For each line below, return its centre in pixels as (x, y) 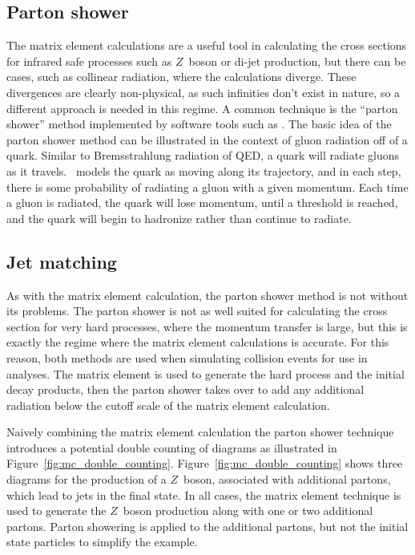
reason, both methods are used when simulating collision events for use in (187, 357)
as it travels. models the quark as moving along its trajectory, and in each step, (204, 170)
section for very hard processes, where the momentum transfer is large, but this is (207, 326)
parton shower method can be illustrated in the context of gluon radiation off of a (207, 139)
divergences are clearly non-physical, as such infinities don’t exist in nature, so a (203, 92)
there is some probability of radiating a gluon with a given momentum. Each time (207, 186)
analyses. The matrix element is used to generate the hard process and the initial (205, 373)
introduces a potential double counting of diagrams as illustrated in (172, 447)
